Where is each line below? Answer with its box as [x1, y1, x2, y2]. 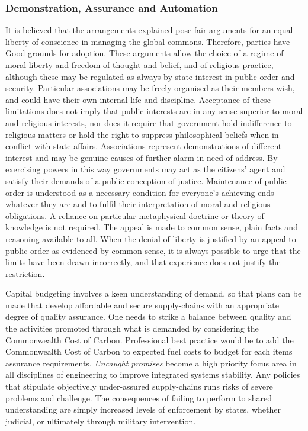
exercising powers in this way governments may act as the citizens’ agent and [5, 163, 285, 175]
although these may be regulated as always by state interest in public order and [5, 70, 295, 82]
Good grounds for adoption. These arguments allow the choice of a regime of [5, 47, 284, 59]
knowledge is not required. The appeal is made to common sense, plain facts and [5, 221, 298, 233]
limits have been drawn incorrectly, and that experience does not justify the [5, 256, 281, 268]
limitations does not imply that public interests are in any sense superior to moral [5, 105, 303, 117]
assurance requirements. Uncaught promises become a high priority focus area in [5, 356, 297, 369]
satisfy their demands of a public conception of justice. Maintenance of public [5, 174, 287, 186]
